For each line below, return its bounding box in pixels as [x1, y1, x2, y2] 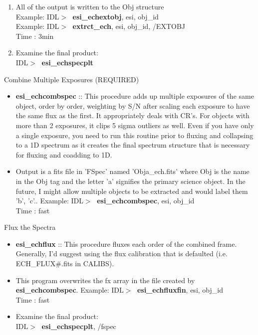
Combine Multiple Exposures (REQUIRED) [4, 74, 139, 84]
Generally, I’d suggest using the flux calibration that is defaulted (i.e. [15, 248, 228, 259]
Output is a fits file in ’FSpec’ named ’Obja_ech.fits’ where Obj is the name [15, 166, 250, 176]
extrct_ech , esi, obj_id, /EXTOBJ [72, 21, 186, 31]
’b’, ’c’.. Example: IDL [15, 195, 83, 206]
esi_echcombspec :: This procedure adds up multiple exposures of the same [15, 91, 254, 101]
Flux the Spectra [4, 222, 56, 232]
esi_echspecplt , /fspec [41, 321, 116, 332]
